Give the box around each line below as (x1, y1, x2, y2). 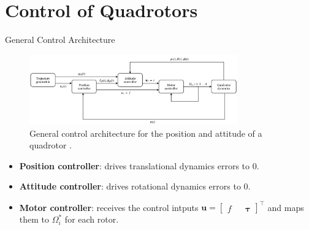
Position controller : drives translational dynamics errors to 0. (19, 159, 259, 172)
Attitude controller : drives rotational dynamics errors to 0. (19, 180, 251, 193)
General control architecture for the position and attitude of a (29, 126, 262, 139)
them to (19, 213, 50, 226)
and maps (267, 201, 304, 213)
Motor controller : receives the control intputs (19, 201, 199, 213)
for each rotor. (64, 213, 119, 226)
